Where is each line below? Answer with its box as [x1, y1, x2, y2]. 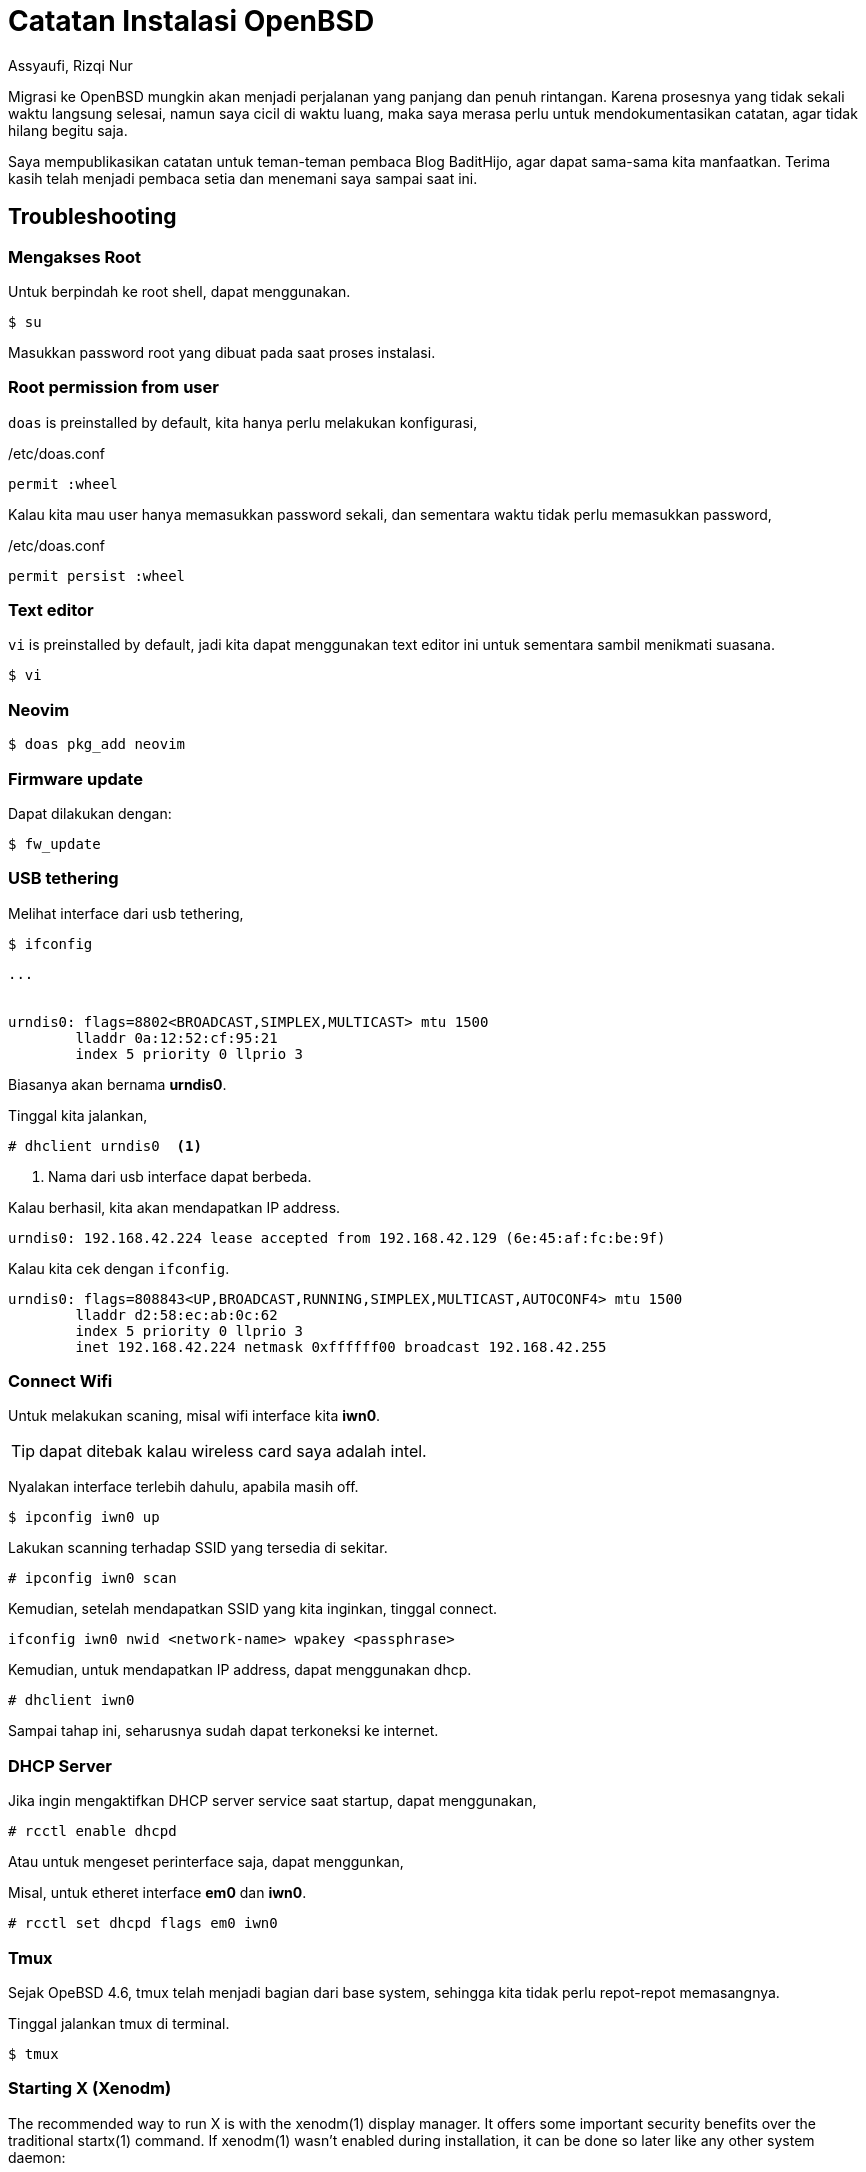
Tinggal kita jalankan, [8, 1106, 148, 1124]
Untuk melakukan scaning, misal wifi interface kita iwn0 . [8, 1407, 381, 1425]
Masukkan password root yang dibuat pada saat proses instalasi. [8, 343, 436, 361]
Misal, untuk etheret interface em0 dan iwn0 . [8, 1884, 307, 1902]
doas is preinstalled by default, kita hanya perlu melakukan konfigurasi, [8, 413, 478, 431]
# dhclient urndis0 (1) [8, 1137, 202, 1154]
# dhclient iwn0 [8, 1692, 135, 1709]
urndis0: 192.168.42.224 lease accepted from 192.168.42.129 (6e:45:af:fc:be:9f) [8, 1229, 666, 1246]
